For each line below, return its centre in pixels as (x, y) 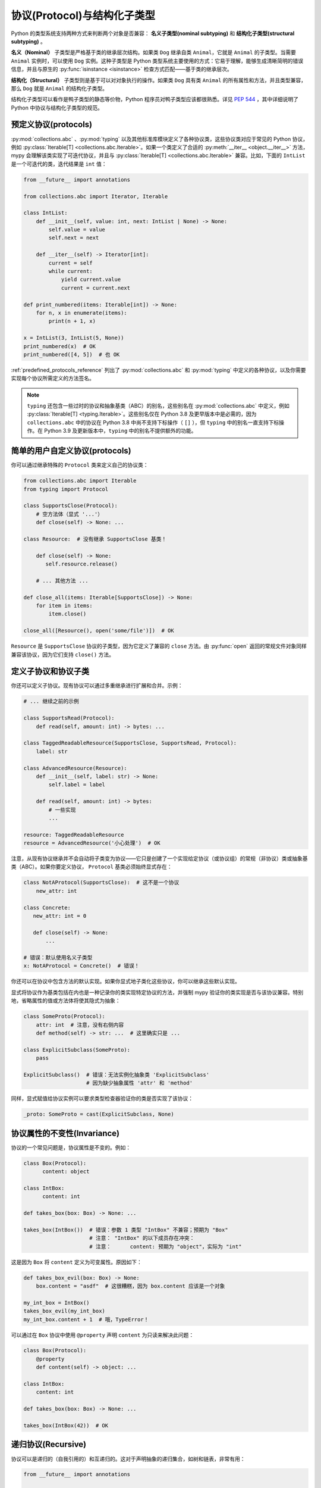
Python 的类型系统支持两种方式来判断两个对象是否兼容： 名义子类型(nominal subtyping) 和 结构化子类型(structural (153, 33)
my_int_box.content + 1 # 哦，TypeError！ (86, 1319)
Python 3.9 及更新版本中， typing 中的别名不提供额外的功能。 (120, 431)
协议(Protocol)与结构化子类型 (83, 15)
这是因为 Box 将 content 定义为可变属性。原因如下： (77, 1262)
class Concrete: (47, 907)
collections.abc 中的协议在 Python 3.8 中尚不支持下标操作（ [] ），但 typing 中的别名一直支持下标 (153, 422)
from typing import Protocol (66, 489)
